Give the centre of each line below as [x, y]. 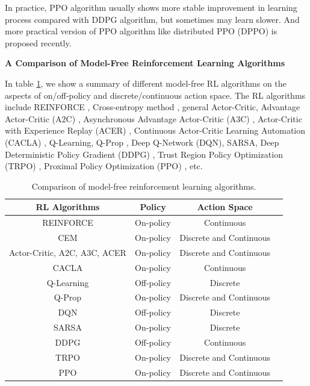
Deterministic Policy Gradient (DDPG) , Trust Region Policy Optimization [144, 154]
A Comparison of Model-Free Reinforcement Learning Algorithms [145, 63]
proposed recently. [38, 42]
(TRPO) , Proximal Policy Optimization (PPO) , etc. [104, 166]
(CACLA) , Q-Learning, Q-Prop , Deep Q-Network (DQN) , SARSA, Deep [142, 142]
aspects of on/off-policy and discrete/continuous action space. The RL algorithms [155, 95]
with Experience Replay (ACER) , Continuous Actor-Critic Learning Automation [155, 130]
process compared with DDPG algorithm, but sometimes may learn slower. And [152, 19]
